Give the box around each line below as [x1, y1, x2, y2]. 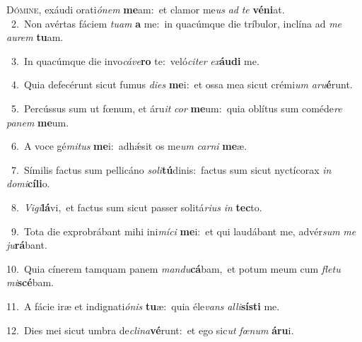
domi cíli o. [6, 176, 50, 191]
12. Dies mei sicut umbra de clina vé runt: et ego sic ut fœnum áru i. [6, 322, 294, 337]
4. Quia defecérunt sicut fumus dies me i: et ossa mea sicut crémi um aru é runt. [11, 77, 353, 92]
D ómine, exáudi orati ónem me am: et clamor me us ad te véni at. [6, 2, 285, 16]
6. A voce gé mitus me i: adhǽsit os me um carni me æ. [11, 138, 247, 153]
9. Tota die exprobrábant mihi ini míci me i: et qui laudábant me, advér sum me [11, 223, 356, 238]
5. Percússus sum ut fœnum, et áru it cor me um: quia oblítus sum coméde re [11, 100, 342, 115]
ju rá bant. [6, 237, 47, 252]
